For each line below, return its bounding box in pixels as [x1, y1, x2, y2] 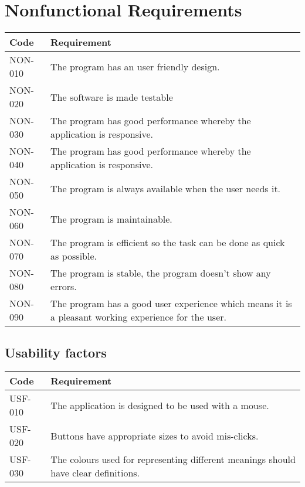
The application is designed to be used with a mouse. [50, 398, 269, 412]
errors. [50, 280, 77, 294]
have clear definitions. [50, 466, 140, 480]
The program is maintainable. [50, 212, 172, 226]
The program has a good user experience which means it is [50, 297, 292, 311]
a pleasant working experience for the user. [50, 310, 226, 324]
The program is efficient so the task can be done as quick [50, 236, 285, 250]
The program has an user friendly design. [50, 59, 220, 73]
